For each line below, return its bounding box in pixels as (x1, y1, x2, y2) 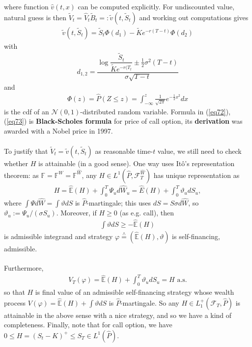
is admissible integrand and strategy (4, 231, 113, 241)
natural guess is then (4, 12, 67, 22)
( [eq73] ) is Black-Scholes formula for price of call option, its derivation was (4, 116, 243, 126)
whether (4, 158, 28, 168)
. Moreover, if (56, 208, 97, 218)
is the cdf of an (4, 106, 49, 116)
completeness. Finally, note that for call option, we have (4, 319, 172, 330)
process (4, 297, 26, 308)
